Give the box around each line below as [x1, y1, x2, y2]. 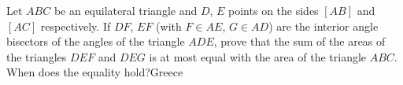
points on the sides [228, 2, 319, 18]
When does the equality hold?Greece [6, 64, 183, 80]
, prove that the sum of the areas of [213, 33, 386, 50]
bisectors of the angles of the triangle [6, 33, 185, 50]
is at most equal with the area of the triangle [149, 48, 367, 65]
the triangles [6, 48, 67, 65]
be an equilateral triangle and [54, 2, 198, 18]
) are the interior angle [268, 17, 379, 34]
